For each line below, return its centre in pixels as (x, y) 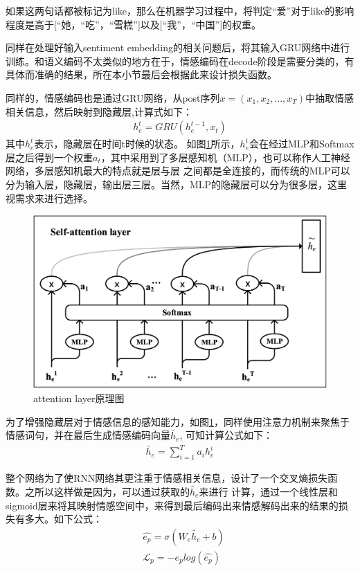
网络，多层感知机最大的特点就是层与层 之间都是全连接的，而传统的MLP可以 (178, 171)
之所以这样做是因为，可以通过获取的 (107, 491)
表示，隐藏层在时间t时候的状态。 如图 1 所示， (137, 144)
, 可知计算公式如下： (226, 435)
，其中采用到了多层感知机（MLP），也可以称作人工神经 (225, 157)
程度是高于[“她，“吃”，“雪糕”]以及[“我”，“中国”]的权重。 (134, 24)
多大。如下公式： (63, 519)
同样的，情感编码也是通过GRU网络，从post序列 (113, 97)
